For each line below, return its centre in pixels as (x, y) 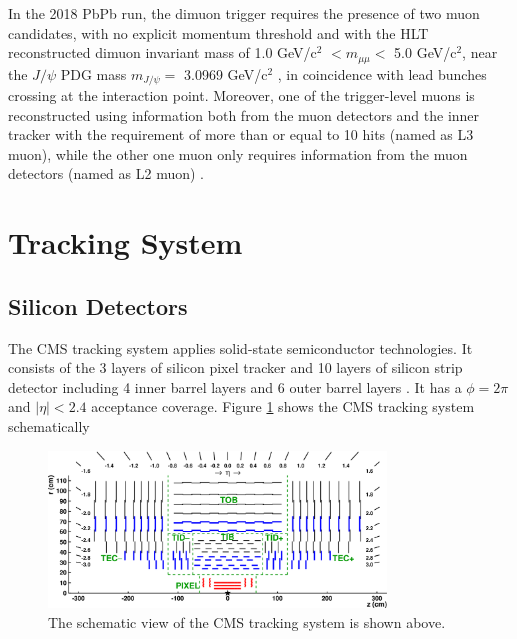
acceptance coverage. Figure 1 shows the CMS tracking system (283, 406)
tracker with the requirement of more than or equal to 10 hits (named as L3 (241, 134)
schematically (49, 426)
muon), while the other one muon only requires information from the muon (238, 153)
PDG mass (93, 73)
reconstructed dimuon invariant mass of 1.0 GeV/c (162, 52)
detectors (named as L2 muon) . (106, 173)
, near (480, 52)
